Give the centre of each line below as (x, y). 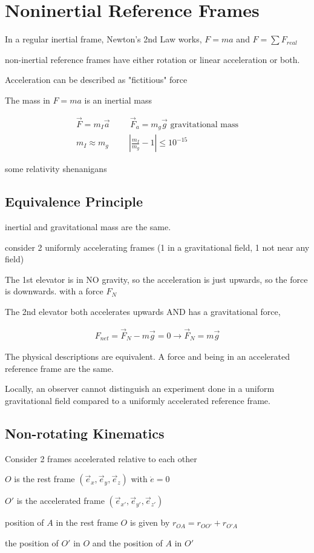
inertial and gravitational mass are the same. (88, 227)
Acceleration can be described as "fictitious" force (96, 80)
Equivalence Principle (74, 201)
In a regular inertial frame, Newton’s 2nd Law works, (103, 39)
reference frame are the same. (59, 368)
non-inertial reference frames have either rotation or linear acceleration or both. (152, 59)
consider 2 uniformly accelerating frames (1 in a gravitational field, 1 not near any (157, 247)
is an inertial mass (118, 100)
